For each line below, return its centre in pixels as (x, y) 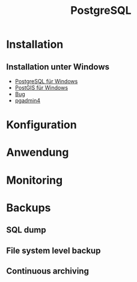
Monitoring (35, 180)
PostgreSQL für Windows (46, 81)
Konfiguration (41, 125)
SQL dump (26, 230)
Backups (29, 207)
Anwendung (38, 152)
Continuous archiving (47, 271)
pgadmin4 (28, 101)
